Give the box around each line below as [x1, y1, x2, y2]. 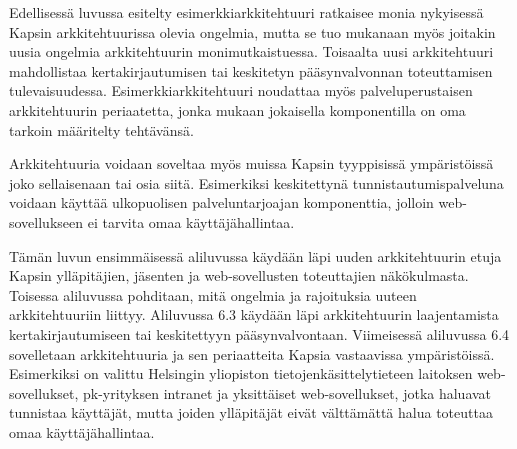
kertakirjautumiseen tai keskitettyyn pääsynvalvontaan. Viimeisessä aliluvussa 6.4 [9, 323, 510, 344]
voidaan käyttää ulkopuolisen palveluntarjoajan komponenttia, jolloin [9, 192, 434, 213]
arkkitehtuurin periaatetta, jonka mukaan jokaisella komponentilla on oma [9, 99, 466, 120]
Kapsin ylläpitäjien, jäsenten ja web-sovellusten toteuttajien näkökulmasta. [9, 265, 469, 286]
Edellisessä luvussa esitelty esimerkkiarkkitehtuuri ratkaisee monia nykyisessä [9, 2, 484, 22]
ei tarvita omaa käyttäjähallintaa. [87, 211, 295, 232]
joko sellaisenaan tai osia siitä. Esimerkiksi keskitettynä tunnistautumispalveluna [9, 172, 504, 193]
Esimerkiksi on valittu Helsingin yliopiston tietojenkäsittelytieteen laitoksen [9, 363, 473, 384]
